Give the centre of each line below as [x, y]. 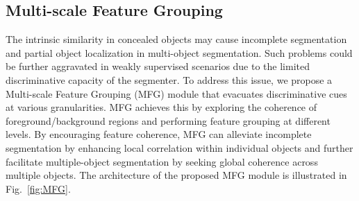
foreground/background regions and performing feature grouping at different [168, 120]
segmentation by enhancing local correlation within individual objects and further [179, 147]
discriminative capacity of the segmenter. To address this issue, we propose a [169, 79]
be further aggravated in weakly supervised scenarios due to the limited [158, 66]
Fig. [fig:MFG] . [38, 188]
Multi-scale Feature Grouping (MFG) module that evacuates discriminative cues [176, 93]
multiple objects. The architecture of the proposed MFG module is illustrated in [176, 175]
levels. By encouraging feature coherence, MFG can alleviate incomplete [159, 134]
